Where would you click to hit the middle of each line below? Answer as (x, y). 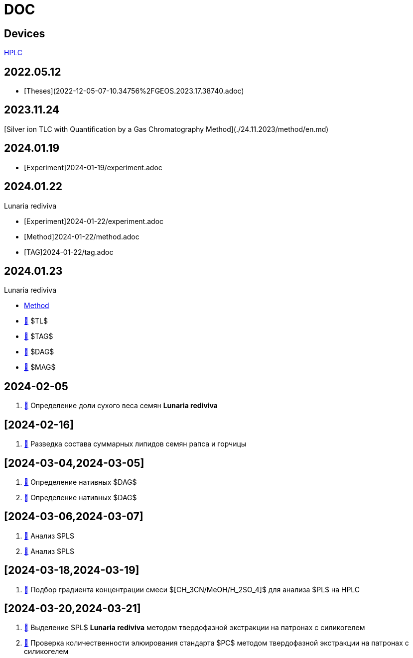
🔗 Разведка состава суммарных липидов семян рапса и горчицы (135, 444)
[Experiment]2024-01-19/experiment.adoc (93, 167)
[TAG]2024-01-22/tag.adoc (69, 252)
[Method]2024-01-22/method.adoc (82, 236)
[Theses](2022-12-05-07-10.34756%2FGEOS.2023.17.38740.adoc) (134, 91)
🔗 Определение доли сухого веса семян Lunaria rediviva (121, 406)
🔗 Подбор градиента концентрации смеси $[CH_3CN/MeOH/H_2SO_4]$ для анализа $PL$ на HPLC (192, 589)
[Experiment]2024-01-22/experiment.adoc (94, 221)
